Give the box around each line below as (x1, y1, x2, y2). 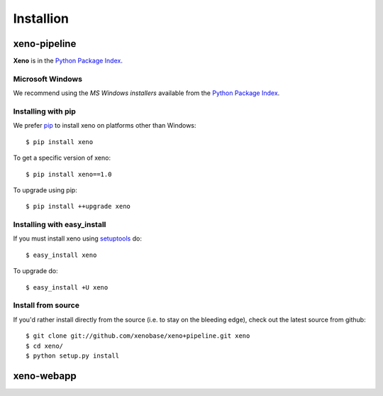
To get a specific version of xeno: (13, 153, 111, 163)
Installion (13, 11, 69, 26)
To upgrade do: (13, 267, 58, 275)
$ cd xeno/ (26, 341, 64, 350)
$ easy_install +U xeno (26, 283, 109, 291)
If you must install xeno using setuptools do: (13, 234, 142, 243)
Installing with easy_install (13, 220, 106, 230)
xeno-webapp (13, 370, 77, 382)
